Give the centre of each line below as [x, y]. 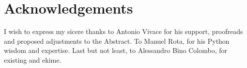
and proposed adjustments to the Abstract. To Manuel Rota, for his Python [117, 41]
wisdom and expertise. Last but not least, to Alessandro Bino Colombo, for [116, 50]
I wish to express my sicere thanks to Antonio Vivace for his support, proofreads [123, 31]
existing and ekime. [33, 59]
